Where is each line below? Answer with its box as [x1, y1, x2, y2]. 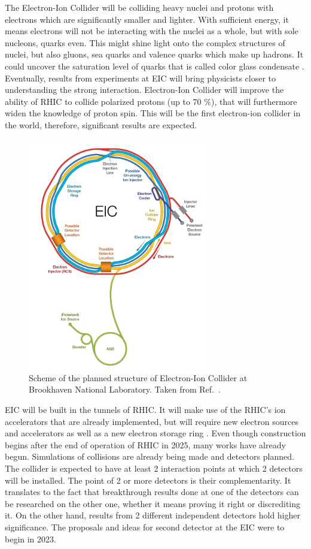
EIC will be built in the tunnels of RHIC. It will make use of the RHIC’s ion [5, 403, 286, 416]
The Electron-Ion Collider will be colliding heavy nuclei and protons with [5, 1, 274, 13]
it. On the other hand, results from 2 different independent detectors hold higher [5, 509, 301, 521]
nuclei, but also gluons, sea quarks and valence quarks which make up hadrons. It [5, 48, 304, 61]
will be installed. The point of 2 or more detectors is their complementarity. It [5, 473, 291, 486]
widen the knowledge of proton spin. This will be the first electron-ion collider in [5, 107, 301, 119]
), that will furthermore [211, 95, 297, 107]
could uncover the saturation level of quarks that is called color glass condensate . [5, 59, 304, 72]
